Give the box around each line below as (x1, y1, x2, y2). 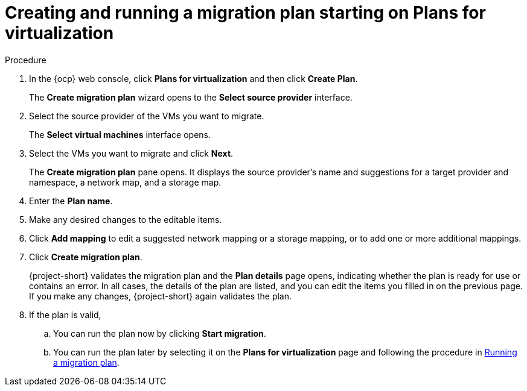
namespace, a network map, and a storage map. (29, 177, 222, 187)
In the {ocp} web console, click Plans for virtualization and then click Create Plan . (29, 73, 358, 84)
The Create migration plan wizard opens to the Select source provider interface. (29, 92, 353, 102)
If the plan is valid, (29, 309, 101, 320)
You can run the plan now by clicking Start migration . (53, 328, 266, 339)
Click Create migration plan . (29, 251, 142, 262)
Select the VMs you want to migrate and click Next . (29, 148, 234, 158)
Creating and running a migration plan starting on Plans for (5, 2, 486, 23)
